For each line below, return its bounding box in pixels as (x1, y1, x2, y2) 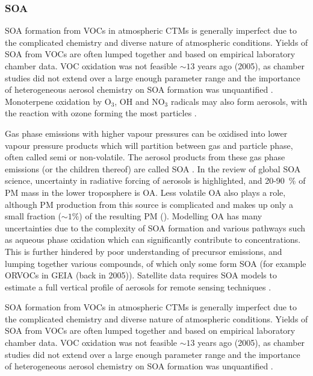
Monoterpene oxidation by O (5, 95, 111, 107)
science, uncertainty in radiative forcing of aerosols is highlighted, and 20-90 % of (5, 174, 306, 187)
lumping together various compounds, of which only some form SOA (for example (5, 257, 306, 269)
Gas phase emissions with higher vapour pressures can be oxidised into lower (5, 127, 288, 139)
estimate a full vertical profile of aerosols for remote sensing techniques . (5, 280, 271, 293)
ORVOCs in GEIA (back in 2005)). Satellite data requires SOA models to (5, 269, 277, 281)
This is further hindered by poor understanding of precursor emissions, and (5, 245, 282, 257)
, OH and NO (114, 95, 165, 107)
